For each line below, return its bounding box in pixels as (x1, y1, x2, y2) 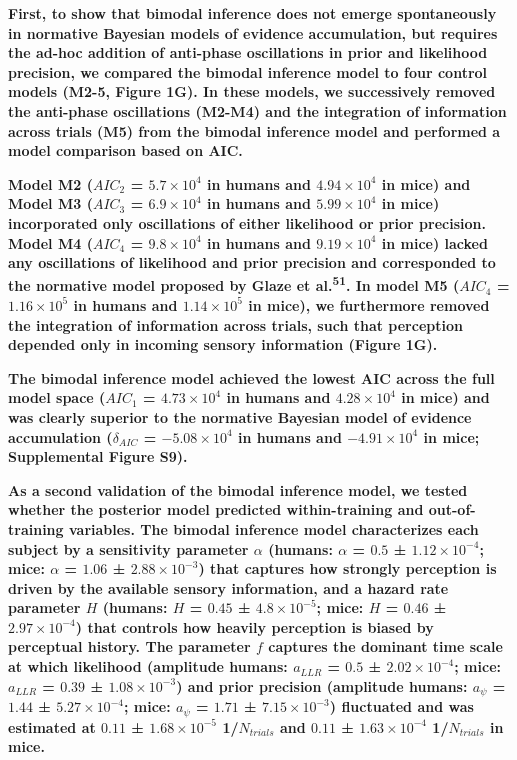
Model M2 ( (8, 173, 93, 194)
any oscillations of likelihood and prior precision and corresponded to (8, 252, 496, 273)
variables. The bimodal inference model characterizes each (68, 518, 479, 539)
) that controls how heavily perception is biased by (75, 616, 434, 637)
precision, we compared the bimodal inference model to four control (8, 61, 488, 82)
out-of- (428, 499, 476, 520)
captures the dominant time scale (268, 636, 503, 657)
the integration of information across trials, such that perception (8, 314, 463, 335)
